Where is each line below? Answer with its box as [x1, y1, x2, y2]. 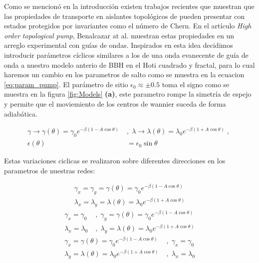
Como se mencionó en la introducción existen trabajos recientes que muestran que [4, 1, 255, 11]
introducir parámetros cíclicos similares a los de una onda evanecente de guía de [4, 49, 249, 60]
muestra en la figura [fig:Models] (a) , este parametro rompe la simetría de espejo [4, 89, 252, 99]
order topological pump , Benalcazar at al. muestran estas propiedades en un [4, 30, 235, 40]
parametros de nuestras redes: [4, 165, 95, 175]
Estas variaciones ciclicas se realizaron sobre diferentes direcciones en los [4, 155, 226, 166]
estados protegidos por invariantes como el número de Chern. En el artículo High [4, 20, 252, 31]
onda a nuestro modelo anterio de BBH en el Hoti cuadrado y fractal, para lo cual [4, 59, 255, 70]
